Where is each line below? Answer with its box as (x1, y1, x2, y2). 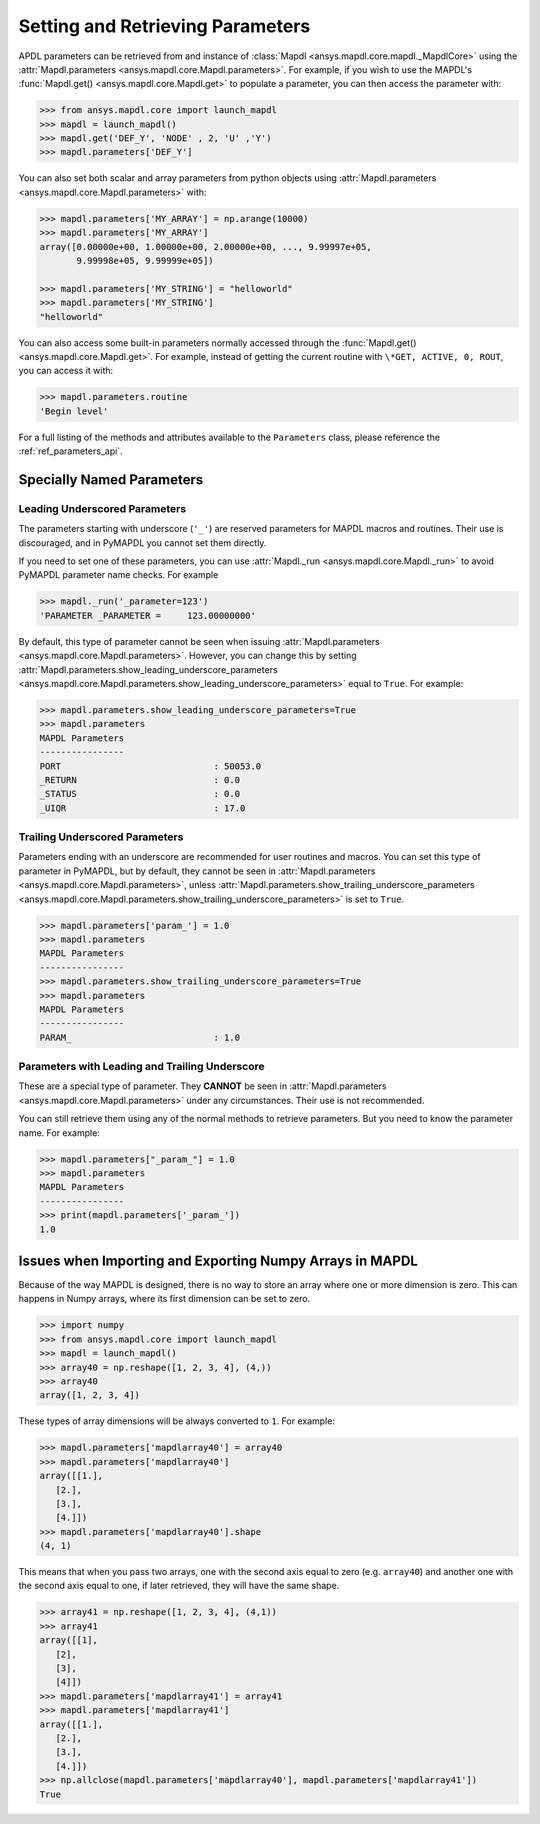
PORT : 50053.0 (39, 760, 262, 772)
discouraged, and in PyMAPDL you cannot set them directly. (18, 536, 267, 549)
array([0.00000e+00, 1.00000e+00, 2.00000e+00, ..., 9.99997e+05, (39, 241, 372, 252)
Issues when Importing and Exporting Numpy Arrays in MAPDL (18, 1252, 419, 1269)
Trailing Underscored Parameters (18, 830, 184, 844)
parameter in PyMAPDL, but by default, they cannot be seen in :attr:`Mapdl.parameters (18, 865, 376, 877)
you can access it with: (18, 365, 114, 377)
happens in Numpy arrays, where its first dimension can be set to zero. (18, 1293, 311, 1305)
